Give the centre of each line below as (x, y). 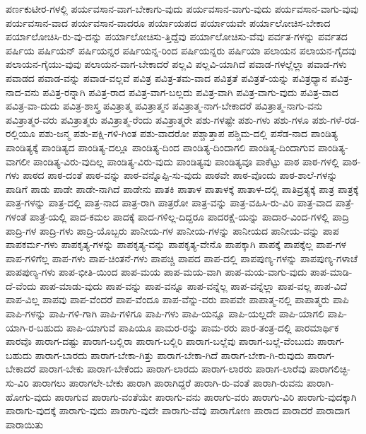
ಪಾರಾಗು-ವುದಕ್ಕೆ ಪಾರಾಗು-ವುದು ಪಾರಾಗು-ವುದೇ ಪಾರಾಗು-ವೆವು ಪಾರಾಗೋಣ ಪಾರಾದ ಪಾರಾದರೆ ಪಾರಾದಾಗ (178, 410)
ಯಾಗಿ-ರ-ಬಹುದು (35, 327)
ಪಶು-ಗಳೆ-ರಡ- (336, 119)
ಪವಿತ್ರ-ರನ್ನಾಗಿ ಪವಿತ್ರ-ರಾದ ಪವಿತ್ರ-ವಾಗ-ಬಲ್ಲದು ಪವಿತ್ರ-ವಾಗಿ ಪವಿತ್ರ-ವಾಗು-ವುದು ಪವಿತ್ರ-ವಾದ (190, 92)
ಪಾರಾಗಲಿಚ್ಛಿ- (330, 369)
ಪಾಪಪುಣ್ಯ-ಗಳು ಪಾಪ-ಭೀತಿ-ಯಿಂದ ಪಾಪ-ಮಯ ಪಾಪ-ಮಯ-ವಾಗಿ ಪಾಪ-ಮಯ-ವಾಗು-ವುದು (157, 272)
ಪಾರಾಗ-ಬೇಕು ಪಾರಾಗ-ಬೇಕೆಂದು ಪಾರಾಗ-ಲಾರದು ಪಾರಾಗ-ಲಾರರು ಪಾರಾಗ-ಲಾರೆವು (173, 369)
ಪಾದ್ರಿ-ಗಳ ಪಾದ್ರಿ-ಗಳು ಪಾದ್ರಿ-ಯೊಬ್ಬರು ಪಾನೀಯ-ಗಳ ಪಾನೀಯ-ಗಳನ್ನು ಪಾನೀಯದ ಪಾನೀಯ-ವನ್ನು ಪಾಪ (172, 230)
